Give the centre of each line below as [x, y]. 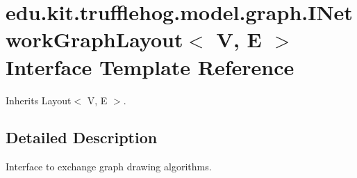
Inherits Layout [39, 100]
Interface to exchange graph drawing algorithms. [109, 167]
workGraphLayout [94, 39]
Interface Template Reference [150, 66]
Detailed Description [82, 137]
